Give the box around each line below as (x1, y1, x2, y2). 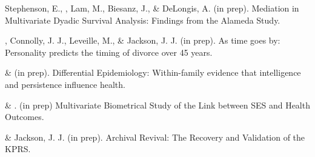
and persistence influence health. (5, 78, 125, 90)
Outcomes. (5, 110, 44, 123)
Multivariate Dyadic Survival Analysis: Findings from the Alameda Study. (5, 13, 280, 26)
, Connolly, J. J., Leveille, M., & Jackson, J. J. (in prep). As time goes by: (5, 34, 280, 47)
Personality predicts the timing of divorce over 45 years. (5, 45, 213, 58)
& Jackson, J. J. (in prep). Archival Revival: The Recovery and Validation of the (5, 130, 305, 143)
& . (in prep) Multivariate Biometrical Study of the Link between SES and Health (5, 98, 310, 111)
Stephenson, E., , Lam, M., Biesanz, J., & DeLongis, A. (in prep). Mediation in (5, 2, 299, 14)
